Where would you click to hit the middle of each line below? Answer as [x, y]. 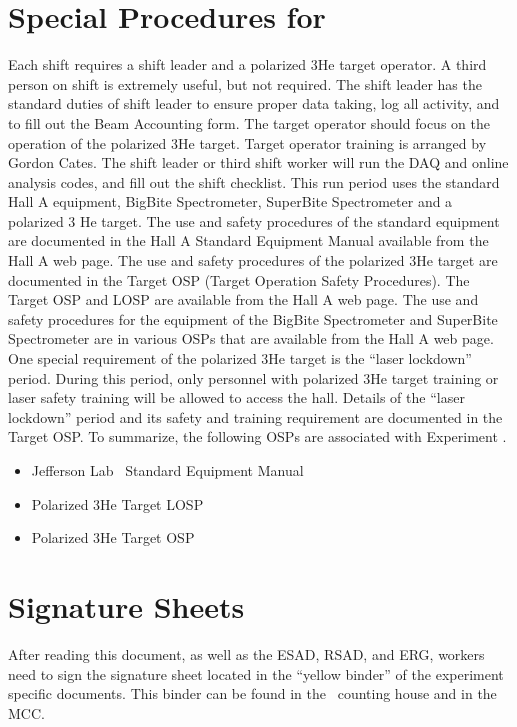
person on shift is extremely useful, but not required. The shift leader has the [245, 83]
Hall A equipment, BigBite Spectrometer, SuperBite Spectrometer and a [230, 201]
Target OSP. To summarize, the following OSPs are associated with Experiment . [257, 436]
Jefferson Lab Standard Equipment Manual [167, 470]
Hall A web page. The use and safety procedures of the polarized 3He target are [253, 260]
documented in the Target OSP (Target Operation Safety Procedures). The [239, 279]
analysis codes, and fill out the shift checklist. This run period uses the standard [254, 181]
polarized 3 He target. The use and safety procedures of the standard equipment [254, 220]
